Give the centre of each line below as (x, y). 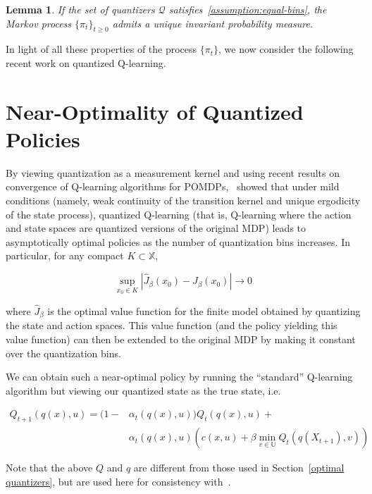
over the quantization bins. (63, 353)
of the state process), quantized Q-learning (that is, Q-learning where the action (179, 214)
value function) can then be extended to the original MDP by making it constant (181, 339)
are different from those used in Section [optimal (239, 468)
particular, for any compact (65, 255)
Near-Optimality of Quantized (155, 111)
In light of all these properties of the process (101, 49)
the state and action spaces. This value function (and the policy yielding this (172, 325)
